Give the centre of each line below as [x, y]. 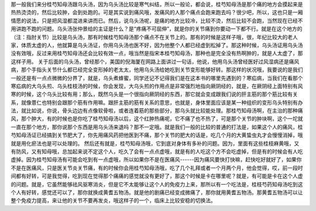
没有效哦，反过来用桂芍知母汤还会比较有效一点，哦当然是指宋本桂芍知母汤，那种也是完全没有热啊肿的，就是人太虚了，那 [157, 53]
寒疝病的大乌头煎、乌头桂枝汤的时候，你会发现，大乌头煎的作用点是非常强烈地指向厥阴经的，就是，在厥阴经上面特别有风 [157, 86]
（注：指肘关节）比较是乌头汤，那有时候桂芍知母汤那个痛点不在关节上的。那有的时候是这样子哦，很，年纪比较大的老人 [154, 37]
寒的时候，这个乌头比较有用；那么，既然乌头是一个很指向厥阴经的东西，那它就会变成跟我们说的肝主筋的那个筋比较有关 [154, 94]
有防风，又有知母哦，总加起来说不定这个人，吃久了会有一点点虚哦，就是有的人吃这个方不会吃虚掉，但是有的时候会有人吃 [157, 151]
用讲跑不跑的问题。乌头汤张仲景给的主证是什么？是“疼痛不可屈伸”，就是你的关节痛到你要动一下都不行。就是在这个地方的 [157, 29]
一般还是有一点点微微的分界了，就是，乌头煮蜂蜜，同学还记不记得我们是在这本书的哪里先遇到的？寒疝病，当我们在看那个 [157, 78]
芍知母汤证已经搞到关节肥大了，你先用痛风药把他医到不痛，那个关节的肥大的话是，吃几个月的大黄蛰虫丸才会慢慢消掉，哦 [157, 135]
